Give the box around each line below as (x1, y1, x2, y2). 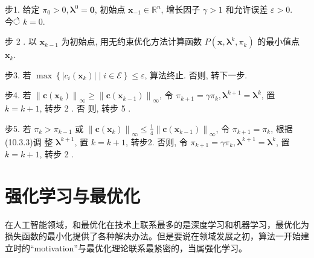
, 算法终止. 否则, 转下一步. (144, 68, 248, 81)
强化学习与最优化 (5, 183, 141, 207)
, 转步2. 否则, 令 (126, 135, 188, 148)
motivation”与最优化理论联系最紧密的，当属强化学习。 (34, 241, 247, 254)
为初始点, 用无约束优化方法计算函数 (61, 35, 202, 48)
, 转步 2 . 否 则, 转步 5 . (39, 102, 131, 115)
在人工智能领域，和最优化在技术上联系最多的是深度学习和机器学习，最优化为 (5, 218, 309, 230)
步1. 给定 (5, 3, 40, 15)
